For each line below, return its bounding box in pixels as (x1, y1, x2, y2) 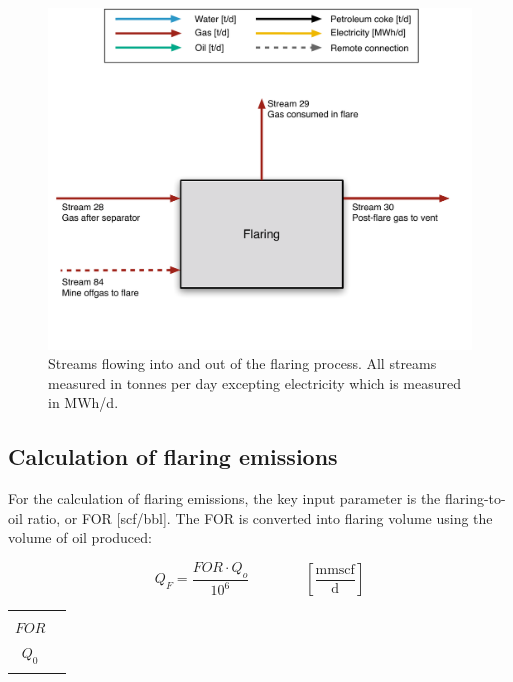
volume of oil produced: (8, 527, 152, 548)
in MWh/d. (48, 392, 119, 413)
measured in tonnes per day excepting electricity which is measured (48, 372, 462, 393)
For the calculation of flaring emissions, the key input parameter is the (8, 488, 441, 509)
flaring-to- (444, 488, 506, 509)
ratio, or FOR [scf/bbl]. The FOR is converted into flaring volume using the (27, 507, 493, 528)
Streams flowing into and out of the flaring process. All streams (48, 353, 437, 374)
